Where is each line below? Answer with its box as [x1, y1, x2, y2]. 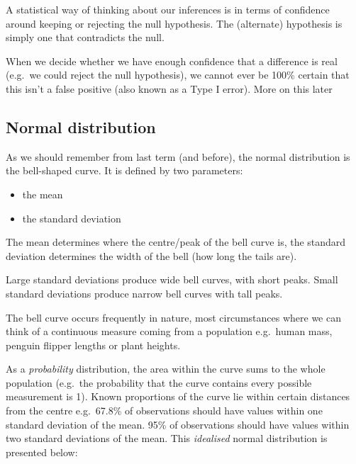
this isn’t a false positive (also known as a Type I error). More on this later [6, 81, 333, 96]
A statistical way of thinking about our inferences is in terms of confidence [6, 2, 330, 16]
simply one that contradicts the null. [6, 30, 165, 45]
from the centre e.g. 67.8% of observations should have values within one [6, 403, 323, 418]
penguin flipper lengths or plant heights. [6, 337, 181, 352]
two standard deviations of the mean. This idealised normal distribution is [6, 431, 328, 446]
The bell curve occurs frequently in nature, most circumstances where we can [6, 310, 341, 324]
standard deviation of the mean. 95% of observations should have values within [6, 417, 350, 431]
